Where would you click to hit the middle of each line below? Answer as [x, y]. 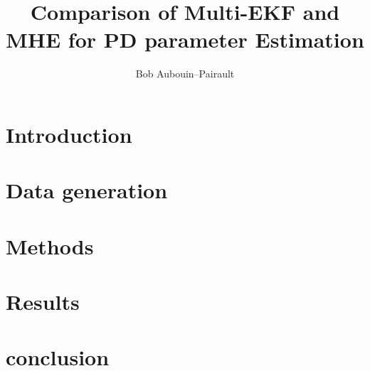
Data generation [87, 190]
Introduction [69, 134]
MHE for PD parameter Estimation [185, 39]
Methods [50, 246]
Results [43, 302]
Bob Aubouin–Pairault [185, 74]
